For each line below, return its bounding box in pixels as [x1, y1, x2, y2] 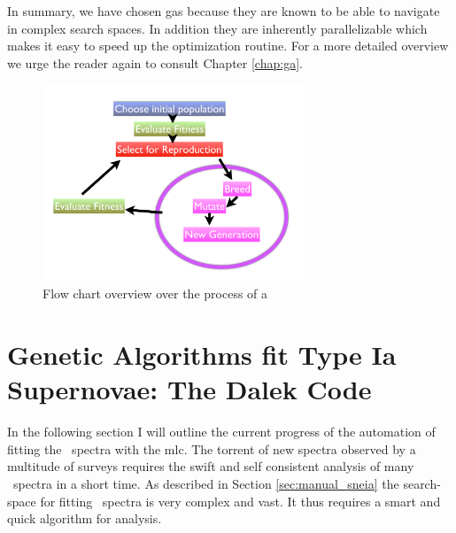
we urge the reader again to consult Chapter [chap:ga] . [7, 53, 303, 72]
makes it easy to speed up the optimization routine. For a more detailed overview [7, 36, 449, 55]
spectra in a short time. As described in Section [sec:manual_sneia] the [12, 474, 399, 492]
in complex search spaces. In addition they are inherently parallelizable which [7, 19, 428, 37]
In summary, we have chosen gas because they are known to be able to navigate [7, 2, 440, 19]
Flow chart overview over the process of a [43, 284, 268, 303]
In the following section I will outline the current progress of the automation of [7, 422, 436, 441]
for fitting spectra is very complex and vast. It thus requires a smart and [40, 491, 441, 510]
